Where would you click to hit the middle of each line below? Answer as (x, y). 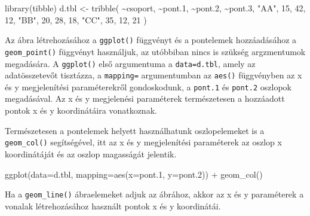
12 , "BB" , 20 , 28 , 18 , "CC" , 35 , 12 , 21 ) (76, 19)
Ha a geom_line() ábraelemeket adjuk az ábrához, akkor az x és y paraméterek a (154, 194)
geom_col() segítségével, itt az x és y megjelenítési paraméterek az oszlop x (143, 142)
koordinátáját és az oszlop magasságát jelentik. (91, 153)
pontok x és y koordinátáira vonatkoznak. (81, 110)
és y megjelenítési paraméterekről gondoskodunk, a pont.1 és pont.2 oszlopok (148, 86)
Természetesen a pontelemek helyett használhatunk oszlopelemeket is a (135, 130)
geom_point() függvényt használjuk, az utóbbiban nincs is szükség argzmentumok (155, 51)
